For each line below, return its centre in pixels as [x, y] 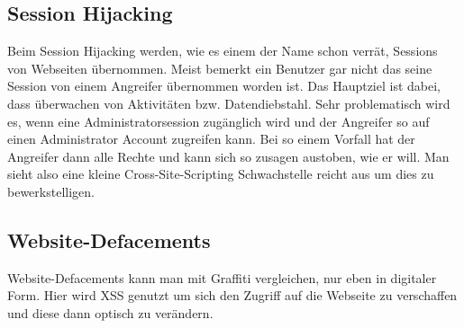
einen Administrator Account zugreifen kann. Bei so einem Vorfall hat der [211, 139]
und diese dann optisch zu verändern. [110, 312]
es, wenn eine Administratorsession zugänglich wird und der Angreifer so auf [218, 121]
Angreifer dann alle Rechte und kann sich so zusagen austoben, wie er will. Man [228, 156]
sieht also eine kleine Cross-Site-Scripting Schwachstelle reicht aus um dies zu [221, 174]
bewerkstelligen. [51, 191]
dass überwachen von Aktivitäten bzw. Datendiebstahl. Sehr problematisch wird [229, 103]
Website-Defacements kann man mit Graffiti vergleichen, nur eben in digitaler [222, 277]
